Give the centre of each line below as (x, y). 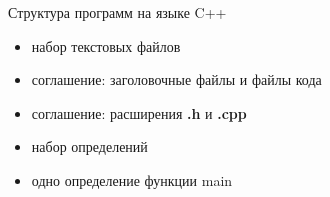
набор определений (89, 146)
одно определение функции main (132, 179)
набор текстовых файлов (106, 45)
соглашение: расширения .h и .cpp (139, 112)
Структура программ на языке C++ (117, 12)
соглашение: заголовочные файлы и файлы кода (176, 79)
